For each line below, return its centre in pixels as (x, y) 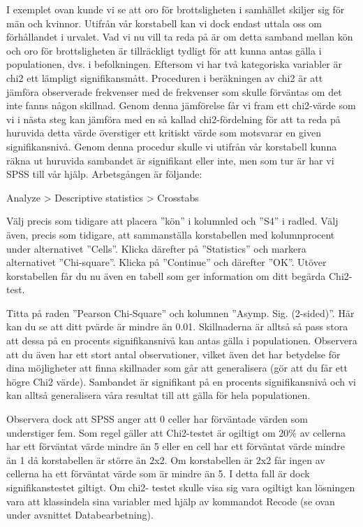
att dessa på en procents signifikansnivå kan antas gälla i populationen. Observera (182, 340)
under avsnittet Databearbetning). (80, 515)
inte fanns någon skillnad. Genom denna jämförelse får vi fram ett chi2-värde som (181, 105)
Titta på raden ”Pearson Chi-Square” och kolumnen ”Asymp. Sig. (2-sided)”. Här (180, 312)
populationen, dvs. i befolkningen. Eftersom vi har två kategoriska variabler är (175, 64)
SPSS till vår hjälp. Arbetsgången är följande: (104, 174)
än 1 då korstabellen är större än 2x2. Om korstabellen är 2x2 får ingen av (166, 459)
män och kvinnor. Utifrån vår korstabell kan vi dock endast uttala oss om (164, 23)
